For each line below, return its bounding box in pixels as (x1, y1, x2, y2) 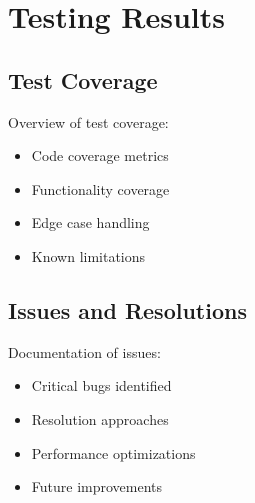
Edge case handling (31, 212, 150, 233)
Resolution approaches (31, 408, 169, 429)
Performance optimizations (31, 442, 196, 463)
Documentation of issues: (8, 341, 161, 362)
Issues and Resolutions (8, 294, 247, 325)
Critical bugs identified (31, 375, 172, 396)
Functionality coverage (31, 178, 170, 199)
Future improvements (31, 476, 163, 497)
